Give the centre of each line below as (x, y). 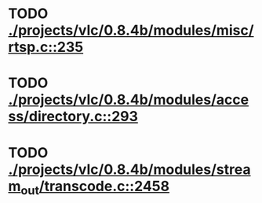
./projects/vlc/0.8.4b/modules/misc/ (131, 30)
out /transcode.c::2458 (95, 187)
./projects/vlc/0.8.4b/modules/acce (129, 100)
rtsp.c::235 (46, 47)
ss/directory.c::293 (73, 117)
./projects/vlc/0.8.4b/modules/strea (129, 169)
